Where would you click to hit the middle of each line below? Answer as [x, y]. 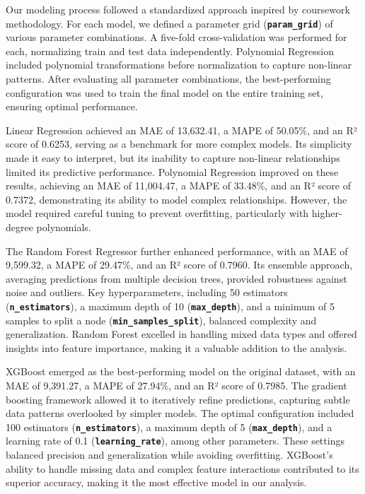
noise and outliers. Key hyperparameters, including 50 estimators [147, 292]
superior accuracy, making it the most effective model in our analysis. [156, 482]
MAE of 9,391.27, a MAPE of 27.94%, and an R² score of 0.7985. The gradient [176, 386]
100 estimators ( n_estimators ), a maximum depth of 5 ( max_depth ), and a [169, 427]
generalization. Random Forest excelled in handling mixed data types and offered [181, 334]
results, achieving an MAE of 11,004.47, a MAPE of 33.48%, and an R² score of [178, 186]
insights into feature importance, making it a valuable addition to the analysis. [176, 347]
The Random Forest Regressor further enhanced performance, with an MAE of [177, 251]
